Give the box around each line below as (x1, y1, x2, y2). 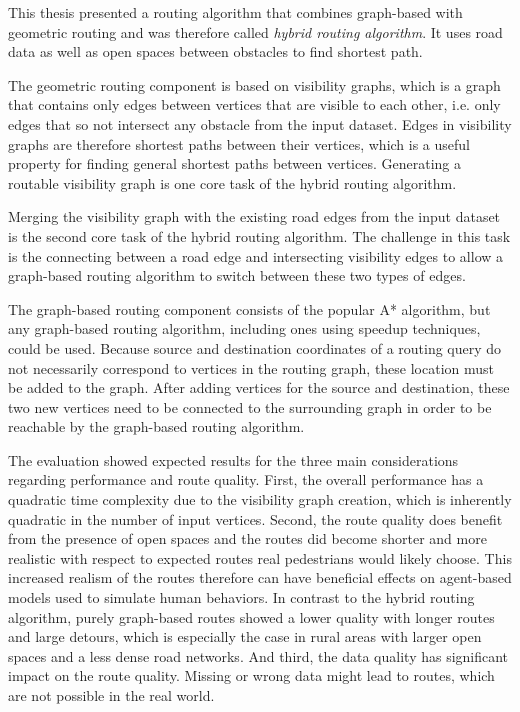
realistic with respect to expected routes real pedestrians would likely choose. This (8, 547, 512, 568)
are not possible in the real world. (8, 685, 215, 705)
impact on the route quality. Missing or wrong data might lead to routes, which (8, 665, 495, 686)
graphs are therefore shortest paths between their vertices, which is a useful (8, 133, 470, 154)
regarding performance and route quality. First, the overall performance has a (8, 469, 484, 490)
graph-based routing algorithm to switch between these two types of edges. (8, 265, 466, 286)
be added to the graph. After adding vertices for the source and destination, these (8, 377, 510, 398)
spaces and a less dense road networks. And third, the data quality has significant (8, 645, 509, 666)
